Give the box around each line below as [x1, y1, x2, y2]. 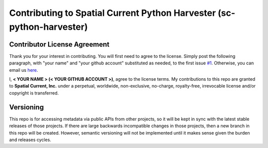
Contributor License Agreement [9, 40, 110, 49]
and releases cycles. [9, 137, 52, 143]
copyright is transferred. [9, 90, 59, 96]
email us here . [9, 67, 38, 73]
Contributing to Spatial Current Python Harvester [9, 7, 216, 18]
